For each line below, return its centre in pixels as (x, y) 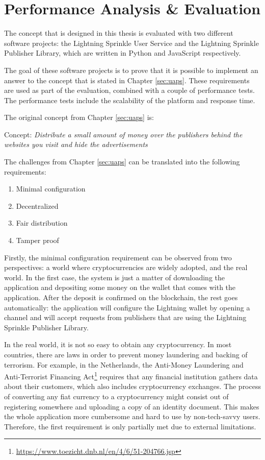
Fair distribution (42, 223)
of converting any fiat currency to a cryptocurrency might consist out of (116, 396)
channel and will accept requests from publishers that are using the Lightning (125, 317)
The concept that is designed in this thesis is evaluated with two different (119, 33)
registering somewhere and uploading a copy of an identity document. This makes (132, 406)
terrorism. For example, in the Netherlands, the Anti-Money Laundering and (124, 364)
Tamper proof (37, 240)
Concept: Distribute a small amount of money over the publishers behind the (123, 134)
